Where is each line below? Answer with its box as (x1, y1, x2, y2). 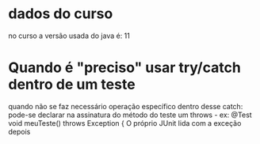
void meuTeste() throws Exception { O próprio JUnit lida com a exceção (8, 118, 242, 127)
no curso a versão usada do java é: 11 (8, 31, 131, 40)
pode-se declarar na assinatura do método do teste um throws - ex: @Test (8, 110, 252, 119)
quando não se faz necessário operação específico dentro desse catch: (8, 101, 243, 111)
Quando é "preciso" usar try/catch (8, 59, 242, 77)
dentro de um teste (8, 76, 136, 93)
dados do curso (8, 5, 113, 23)
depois (8, 127, 31, 136)
